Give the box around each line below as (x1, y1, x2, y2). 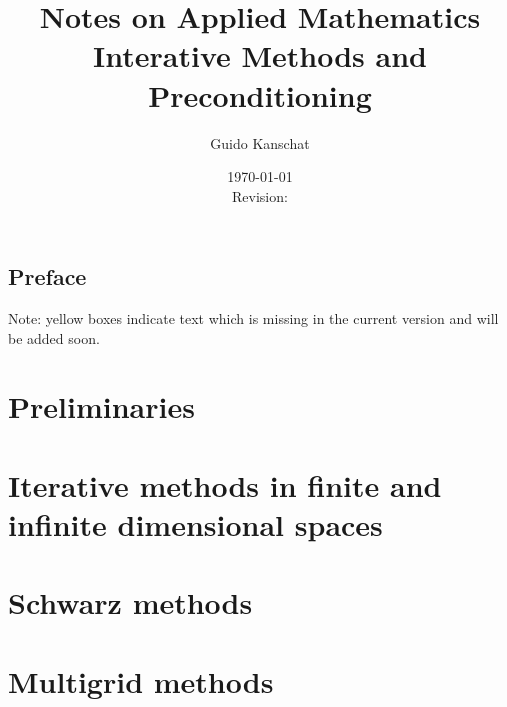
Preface (8, 261, 87, 292)
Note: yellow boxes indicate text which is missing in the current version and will (8, 308, 499, 329)
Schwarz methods (8, 582, 253, 623)
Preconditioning (148, 74, 372, 115)
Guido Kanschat (210, 132, 310, 153)
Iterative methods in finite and (8, 464, 442, 505)
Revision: (232, 185, 288, 206)
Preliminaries (8, 386, 195, 427)
